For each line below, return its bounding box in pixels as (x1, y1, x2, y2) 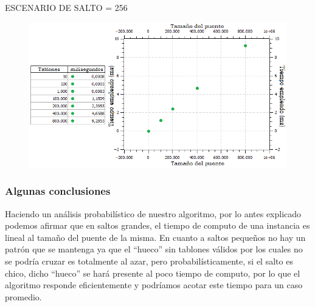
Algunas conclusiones (5, 183, 111, 198)
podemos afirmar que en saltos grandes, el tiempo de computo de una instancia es (5, 219, 310, 232)
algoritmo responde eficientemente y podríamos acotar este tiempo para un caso (5, 278, 303, 291)
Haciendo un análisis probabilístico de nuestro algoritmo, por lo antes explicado (5, 207, 302, 220)
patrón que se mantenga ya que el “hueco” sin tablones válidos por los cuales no (5, 243, 303, 255)
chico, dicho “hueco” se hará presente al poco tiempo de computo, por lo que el (5, 266, 300, 279)
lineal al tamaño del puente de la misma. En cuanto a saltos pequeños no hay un (5, 231, 306, 243)
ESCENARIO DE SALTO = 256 (5, 1, 128, 13)
